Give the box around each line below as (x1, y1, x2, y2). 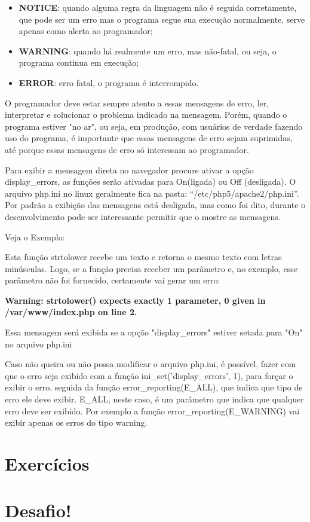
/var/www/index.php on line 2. (5, 306, 137, 318)
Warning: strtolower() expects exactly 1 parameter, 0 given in (5, 294, 266, 306)
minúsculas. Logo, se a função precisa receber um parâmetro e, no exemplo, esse (5, 262, 297, 274)
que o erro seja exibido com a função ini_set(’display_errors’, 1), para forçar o (5, 369, 293, 381)
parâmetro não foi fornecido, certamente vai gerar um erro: (5, 274, 220, 286)
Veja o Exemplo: (5, 230, 65, 243)
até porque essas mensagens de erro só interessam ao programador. (5, 143, 249, 155)
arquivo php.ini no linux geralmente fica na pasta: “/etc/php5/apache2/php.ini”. (5, 187, 299, 199)
